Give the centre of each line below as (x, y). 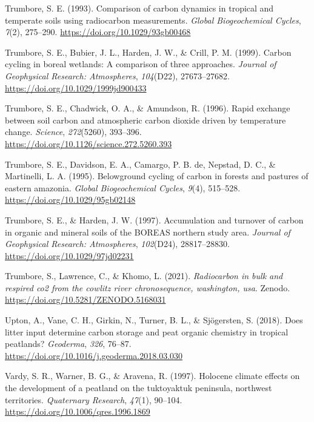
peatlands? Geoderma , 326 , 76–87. (68, 344)
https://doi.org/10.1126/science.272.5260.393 (89, 143)
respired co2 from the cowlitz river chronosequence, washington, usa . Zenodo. (148, 287)
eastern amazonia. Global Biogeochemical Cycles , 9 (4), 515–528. (123, 187)
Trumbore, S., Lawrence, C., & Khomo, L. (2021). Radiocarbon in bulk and (144, 276)
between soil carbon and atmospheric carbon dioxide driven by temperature (145, 120)
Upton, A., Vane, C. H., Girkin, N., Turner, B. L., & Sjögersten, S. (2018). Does (154, 320)
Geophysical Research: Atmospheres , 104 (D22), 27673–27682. (117, 75)
